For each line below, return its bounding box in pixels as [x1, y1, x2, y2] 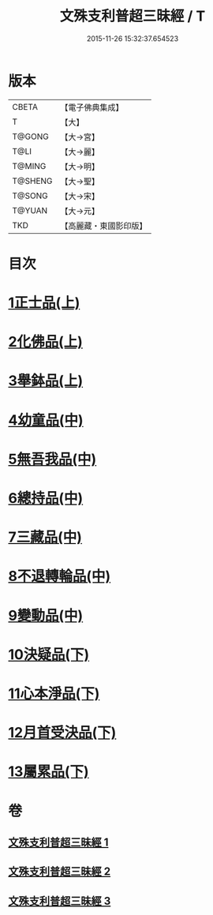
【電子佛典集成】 [60, 102, 124, 113]
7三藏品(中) [8, 528, 83, 546]
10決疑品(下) [8, 645, 90, 663]
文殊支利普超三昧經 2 [8, 865, 111, 879]
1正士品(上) [8, 294, 80, 312]
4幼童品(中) [8, 411, 84, 429]
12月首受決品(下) [8, 724, 117, 742]
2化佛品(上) [8, 333, 83, 351]
